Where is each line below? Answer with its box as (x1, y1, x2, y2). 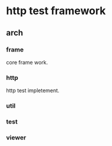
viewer (6, 133, 27, 141)
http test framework (6, 4, 106, 18)
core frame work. (6, 59, 48, 66)
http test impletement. (6, 87, 60, 94)
